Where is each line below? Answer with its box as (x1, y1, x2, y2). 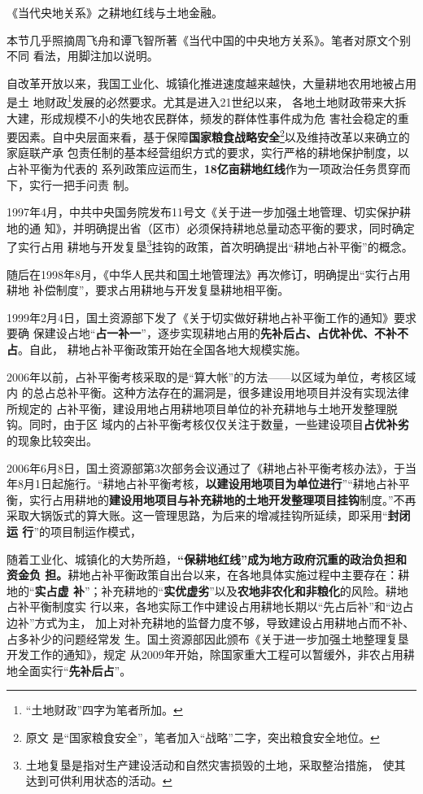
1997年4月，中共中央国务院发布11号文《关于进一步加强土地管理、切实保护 (7, 203, 399, 220)
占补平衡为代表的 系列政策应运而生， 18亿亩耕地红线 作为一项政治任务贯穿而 (7, 160, 411, 177)
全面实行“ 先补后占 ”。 (17, 661, 132, 678)
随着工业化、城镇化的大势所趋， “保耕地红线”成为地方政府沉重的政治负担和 (7, 550, 407, 567)
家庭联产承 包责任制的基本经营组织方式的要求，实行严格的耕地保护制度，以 (7, 144, 409, 161)
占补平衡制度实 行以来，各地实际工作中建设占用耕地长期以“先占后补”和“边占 (7, 598, 414, 615)
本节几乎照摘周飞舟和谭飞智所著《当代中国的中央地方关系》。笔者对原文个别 (7, 31, 411, 48)
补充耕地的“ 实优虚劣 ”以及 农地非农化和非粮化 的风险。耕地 (101, 582, 408, 599)
